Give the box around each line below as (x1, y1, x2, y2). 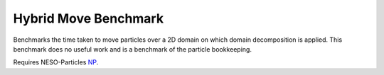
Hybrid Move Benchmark (13, 11, 164, 26)
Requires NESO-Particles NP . (13, 58, 99, 67)
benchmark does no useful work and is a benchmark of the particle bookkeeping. (13, 45, 252, 53)
